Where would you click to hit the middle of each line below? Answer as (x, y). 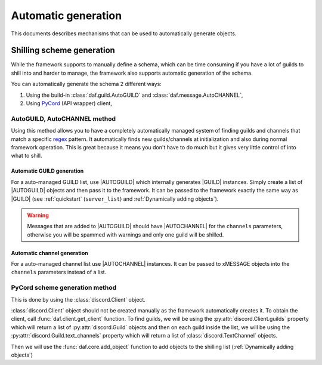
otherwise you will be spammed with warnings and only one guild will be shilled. (126, 234)
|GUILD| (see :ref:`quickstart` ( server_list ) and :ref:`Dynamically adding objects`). (115, 199)
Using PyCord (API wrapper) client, (69, 103)
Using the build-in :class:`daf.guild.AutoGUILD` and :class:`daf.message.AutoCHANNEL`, (134, 95)
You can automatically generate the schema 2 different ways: (86, 84)
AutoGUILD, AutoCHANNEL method (64, 118)
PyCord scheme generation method (64, 288)
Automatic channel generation (50, 253)
